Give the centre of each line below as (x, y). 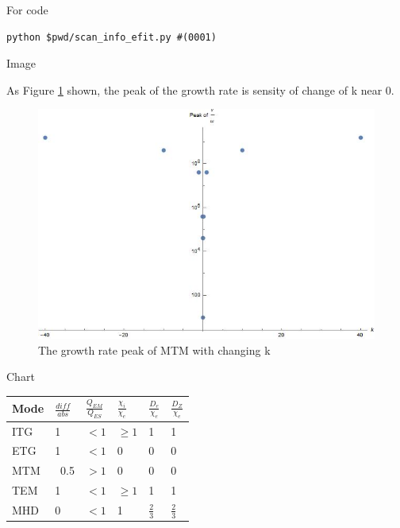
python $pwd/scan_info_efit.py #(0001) (112, 37)
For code (27, 10)
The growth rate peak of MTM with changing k (154, 349)
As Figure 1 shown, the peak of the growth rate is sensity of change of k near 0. (200, 89)
